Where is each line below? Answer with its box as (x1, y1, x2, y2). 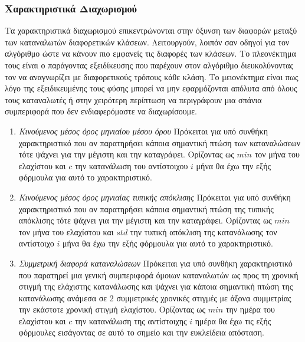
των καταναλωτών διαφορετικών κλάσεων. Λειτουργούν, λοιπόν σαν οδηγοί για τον (5, 35, 290, 48)
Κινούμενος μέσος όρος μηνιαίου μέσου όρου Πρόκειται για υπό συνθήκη (18, 124, 268, 137)
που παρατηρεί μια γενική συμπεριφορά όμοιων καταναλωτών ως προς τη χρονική (18, 268, 299, 281)
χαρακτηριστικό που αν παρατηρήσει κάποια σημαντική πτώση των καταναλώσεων (18, 136, 300, 149)
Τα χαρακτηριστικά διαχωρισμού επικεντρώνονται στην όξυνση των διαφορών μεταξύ (5, 24, 297, 37)
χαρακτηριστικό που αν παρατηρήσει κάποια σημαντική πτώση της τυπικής (18, 202, 274, 215)
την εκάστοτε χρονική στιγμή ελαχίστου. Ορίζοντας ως (18, 303, 205, 315)
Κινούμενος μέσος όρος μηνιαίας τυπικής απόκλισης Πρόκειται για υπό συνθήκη (18, 190, 291, 203)
